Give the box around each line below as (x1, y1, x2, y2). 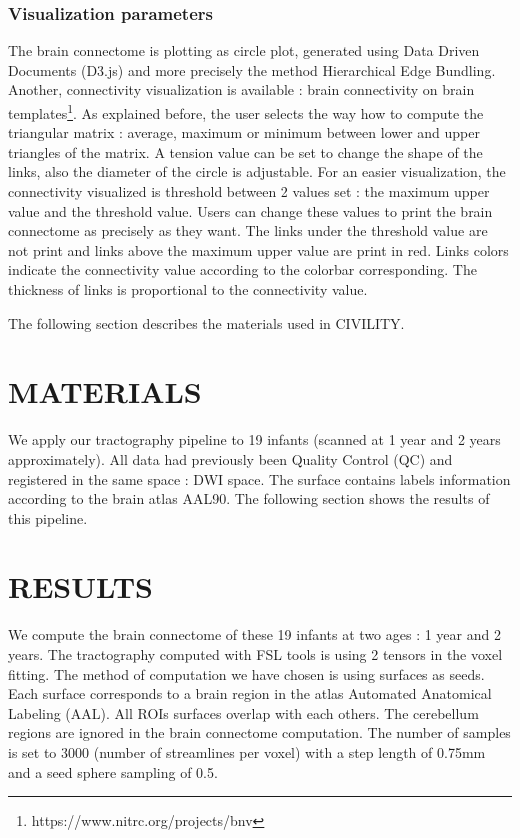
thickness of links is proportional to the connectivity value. (8, 279, 368, 299)
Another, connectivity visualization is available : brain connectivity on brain (8, 79, 475, 100)
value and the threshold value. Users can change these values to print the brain (8, 200, 493, 221)
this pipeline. (8, 507, 88, 528)
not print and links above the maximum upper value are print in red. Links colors (8, 239, 509, 260)
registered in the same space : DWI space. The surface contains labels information (8, 468, 511, 489)
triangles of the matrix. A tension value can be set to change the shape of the (8, 141, 483, 162)
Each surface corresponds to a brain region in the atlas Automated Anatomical (8, 683, 492, 704)
